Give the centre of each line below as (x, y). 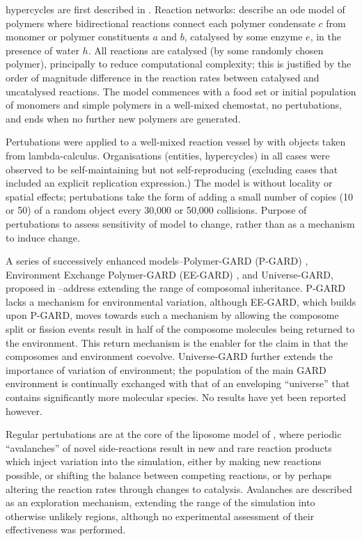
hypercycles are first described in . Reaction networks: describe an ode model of (175, 9)
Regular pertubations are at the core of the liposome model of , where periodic (174, 434)
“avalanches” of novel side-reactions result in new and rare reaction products (169, 447)
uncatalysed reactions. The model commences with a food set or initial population (181, 91)
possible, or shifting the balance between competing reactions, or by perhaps (169, 475)
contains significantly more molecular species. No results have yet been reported (176, 397)
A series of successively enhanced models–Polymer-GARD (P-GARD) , (157, 261)
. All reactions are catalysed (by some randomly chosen (206, 50)
